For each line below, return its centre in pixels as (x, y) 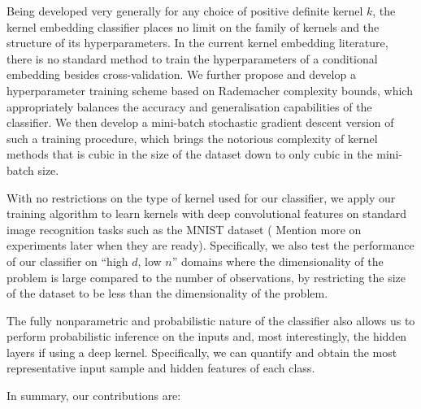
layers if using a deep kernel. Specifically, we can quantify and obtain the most (202, 352)
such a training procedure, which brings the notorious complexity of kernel (192, 138)
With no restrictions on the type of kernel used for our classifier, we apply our (201, 197)
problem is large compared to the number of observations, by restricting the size (206, 277)
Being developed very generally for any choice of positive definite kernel (185, 11)
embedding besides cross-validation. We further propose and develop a (181, 74)
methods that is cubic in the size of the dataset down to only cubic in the (190, 154)
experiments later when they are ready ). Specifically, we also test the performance (210, 245)
